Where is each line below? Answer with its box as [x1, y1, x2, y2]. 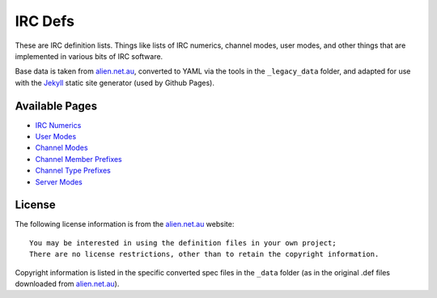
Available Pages [15, 99, 97, 113]
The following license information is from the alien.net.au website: [15, 219, 235, 229]
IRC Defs [15, 12, 74, 30]
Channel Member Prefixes [35, 154, 123, 164]
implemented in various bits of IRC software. [15, 51, 163, 61]
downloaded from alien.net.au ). [15, 279, 120, 289]
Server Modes [35, 177, 83, 186]
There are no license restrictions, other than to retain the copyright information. [29, 249, 380, 259]
